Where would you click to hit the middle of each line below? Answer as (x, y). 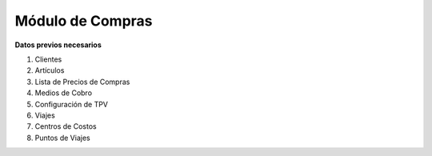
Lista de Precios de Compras (82, 82)
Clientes (48, 59)
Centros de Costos (66, 126)
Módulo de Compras (84, 21)
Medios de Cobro (63, 93)
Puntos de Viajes (63, 138)
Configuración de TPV (71, 104)
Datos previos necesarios (58, 45)
